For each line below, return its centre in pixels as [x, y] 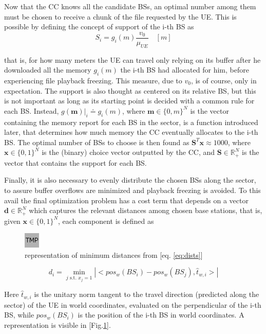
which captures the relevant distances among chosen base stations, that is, [146, 210]
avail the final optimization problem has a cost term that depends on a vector [126, 200]
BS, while [19, 315]
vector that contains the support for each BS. [75, 162]
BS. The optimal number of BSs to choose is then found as [97, 142]
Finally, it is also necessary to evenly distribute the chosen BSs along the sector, [130, 180]
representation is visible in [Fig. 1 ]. [58, 324]
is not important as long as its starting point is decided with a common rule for [129, 101]
